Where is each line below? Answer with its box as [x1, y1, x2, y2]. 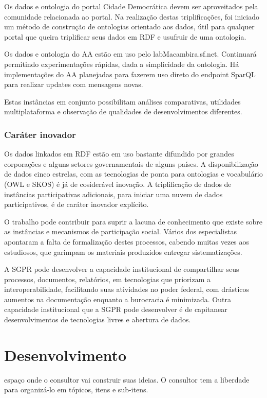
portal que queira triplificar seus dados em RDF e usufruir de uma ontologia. [4, 31, 246, 42]
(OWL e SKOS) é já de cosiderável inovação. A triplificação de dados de [4, 178, 232, 189]
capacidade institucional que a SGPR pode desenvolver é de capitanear [4, 304, 227, 315]
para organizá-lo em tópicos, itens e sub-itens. [4, 384, 148, 395]
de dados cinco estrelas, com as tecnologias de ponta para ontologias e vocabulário [4, 168, 263, 179]
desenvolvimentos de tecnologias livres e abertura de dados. [4, 314, 191, 325]
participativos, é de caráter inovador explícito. [4, 199, 149, 210]
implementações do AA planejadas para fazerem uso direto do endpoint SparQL [4, 68, 256, 79]
